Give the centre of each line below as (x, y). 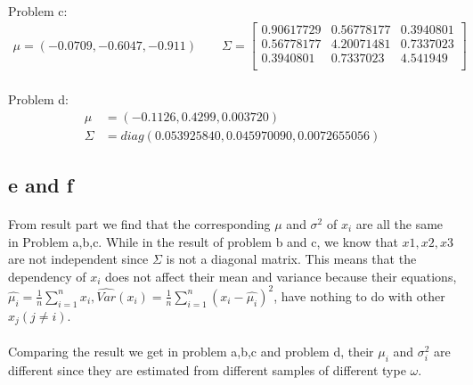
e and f (41, 184)
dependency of (47, 276)
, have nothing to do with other (359, 295)
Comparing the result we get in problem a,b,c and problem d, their (191, 351)
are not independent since (78, 259)
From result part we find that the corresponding (139, 223)
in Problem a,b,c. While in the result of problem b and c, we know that (203, 241)
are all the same (400, 223)
